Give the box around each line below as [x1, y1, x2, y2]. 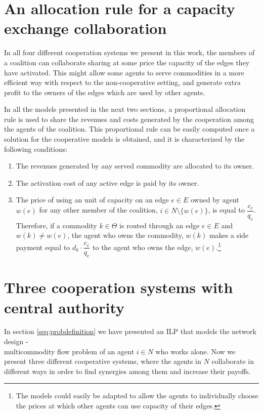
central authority [4, 297, 125, 317]
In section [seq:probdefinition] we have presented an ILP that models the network [4, 326, 256, 337]
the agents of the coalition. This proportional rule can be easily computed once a [4, 123, 255, 134]
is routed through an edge [119, 220, 200, 230]
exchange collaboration [4, 18, 167, 38]
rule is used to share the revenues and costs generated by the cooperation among [4, 113, 254, 124]
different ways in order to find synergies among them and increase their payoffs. [4, 365, 251, 376]
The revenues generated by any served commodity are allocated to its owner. [16, 160, 254, 171]
